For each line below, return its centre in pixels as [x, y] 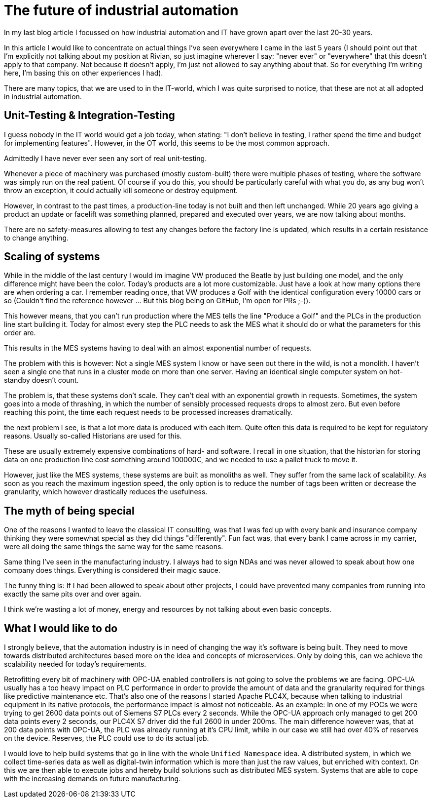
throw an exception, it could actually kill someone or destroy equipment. [121, 190]
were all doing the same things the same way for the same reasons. [114, 547]
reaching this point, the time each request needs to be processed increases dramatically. [148, 412]
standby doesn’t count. [41, 380]
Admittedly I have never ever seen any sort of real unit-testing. [106, 158]
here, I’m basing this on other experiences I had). [84, 73]
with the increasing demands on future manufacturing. [92, 779]
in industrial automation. [43, 96]
